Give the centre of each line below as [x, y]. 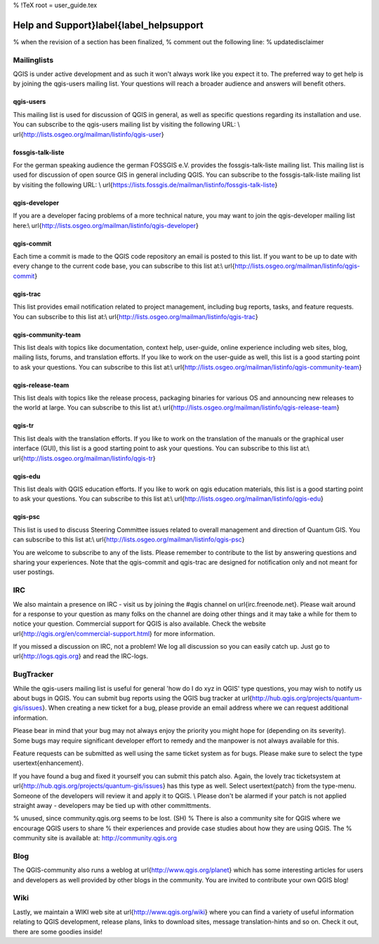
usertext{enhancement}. [48, 763]
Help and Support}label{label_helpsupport [108, 25]
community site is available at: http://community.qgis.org [95, 838]
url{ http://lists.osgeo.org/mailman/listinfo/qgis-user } [88, 134]
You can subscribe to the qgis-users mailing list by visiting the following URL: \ [126, 124]
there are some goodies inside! [58, 931]
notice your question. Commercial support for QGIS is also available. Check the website [139, 623]
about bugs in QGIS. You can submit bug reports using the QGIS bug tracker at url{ [133, 698]
